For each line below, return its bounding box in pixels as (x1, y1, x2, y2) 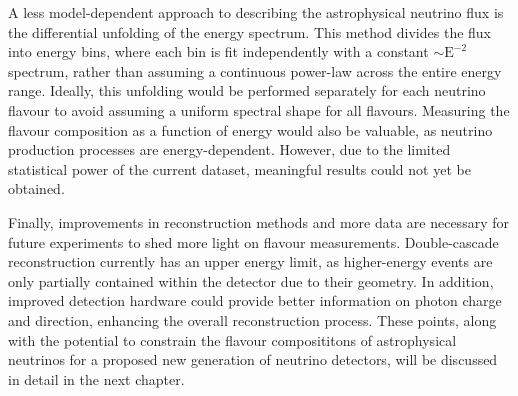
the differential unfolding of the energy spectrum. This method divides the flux (8, 21, 491, 42)
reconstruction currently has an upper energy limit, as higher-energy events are (8, 251, 493, 272)
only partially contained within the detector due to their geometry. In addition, (8, 270, 494, 291)
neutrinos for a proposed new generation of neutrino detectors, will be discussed (8, 349, 498, 370)
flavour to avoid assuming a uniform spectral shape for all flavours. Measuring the (8, 99, 510, 120)
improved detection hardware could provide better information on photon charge (8, 290, 502, 311)
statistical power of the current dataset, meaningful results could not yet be (8, 158, 471, 179)
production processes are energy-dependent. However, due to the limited (8, 139, 451, 160)
